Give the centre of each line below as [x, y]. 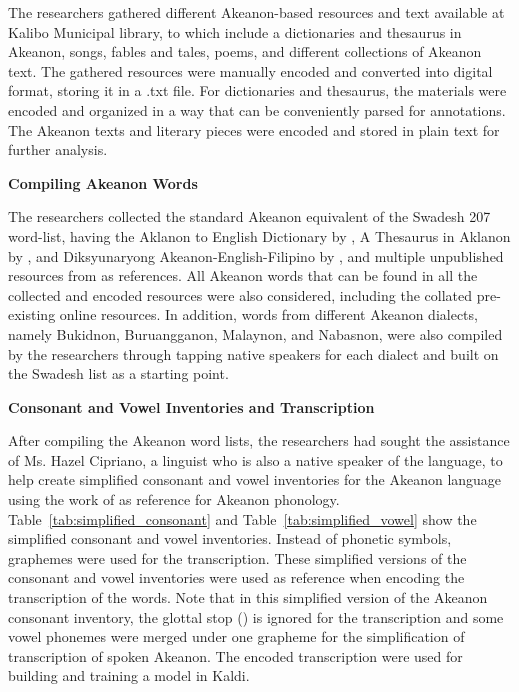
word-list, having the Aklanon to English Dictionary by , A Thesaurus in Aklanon [259, 235]
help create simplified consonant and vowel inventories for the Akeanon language [255, 479]
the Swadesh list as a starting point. [118, 373]
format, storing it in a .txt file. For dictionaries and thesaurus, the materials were [257, 90]
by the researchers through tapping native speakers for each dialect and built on [253, 353]
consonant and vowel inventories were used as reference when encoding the [236, 577]
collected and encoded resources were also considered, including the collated [240, 294]
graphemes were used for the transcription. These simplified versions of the [237, 557]
